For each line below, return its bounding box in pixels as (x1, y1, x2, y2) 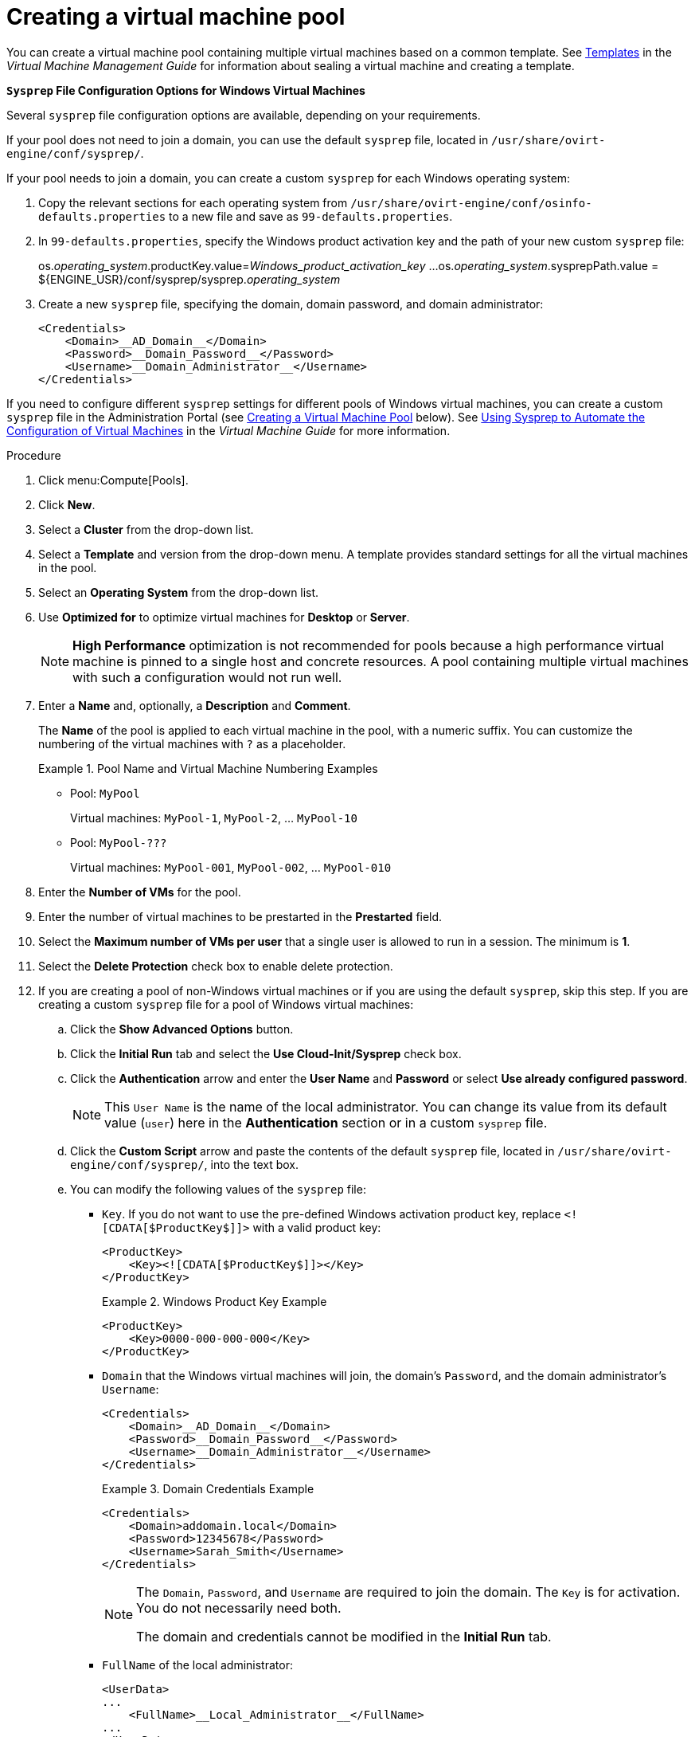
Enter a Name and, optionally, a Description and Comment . (38, 698, 351, 712)
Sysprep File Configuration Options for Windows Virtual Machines (6, 83, 365, 97)
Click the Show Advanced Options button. (70, 1021, 294, 1036)
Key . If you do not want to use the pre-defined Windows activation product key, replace (102, 1206, 561, 1221)
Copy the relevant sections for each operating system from (38, 195, 348, 210)
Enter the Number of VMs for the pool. (38, 884, 241, 899)
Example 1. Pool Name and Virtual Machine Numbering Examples (38, 761, 378, 775)
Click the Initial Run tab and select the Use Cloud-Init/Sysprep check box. (70, 1046, 462, 1061)
